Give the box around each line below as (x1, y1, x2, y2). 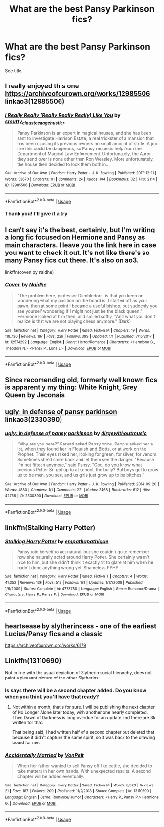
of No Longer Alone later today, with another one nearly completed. (12, 709, 148, 715)
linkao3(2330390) (5, 415, 62, 424)
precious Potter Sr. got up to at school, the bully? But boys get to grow (17, 467, 159, 472)
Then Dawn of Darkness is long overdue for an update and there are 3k (12, 715, 156, 721)
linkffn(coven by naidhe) (5, 269, 54, 275)
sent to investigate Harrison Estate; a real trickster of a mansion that (17, 135, 154, 141)
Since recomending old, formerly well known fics (5, 376, 158, 384)
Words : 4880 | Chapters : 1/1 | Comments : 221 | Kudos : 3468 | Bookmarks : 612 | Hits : (5, 488, 150, 492)
